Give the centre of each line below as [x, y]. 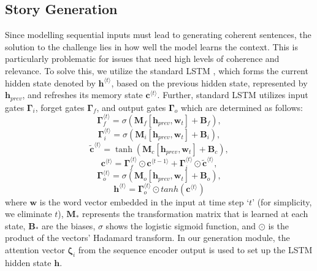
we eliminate [29, 214]
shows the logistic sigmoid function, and [181, 225]
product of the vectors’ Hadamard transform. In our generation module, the [147, 238]
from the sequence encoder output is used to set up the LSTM [195, 250]
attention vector [35, 250]
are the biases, [68, 225]
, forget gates [60, 107]
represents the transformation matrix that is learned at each [195, 214]
